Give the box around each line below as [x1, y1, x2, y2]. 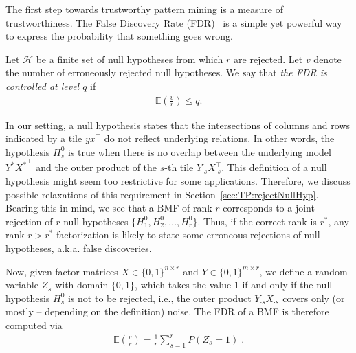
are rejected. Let [234, 52, 303, 66]
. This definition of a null [221, 160, 327, 174]
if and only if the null [242, 277, 333, 292]
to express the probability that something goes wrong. [5, 29, 233, 43]
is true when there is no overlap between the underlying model [67, 144, 331, 159]
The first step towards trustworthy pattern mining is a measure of [5, 2, 283, 16]
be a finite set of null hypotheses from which [36, 52, 223, 66]
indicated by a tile [5, 131, 82, 146]
